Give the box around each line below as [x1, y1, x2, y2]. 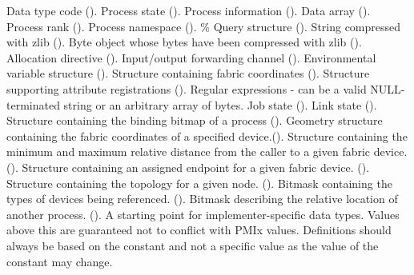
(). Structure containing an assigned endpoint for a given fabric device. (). [6, 158, 370, 175]
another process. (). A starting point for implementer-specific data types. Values [6, 205, 400, 222]
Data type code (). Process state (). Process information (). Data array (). [6, 2, 371, 18]
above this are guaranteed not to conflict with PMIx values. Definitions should [6, 221, 392, 238]
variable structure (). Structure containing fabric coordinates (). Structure [6, 65, 370, 82]
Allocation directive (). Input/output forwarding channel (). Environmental [6, 49, 376, 66]
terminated [6, 96, 60, 113]
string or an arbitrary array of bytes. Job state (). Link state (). [63, 96, 377, 113]
